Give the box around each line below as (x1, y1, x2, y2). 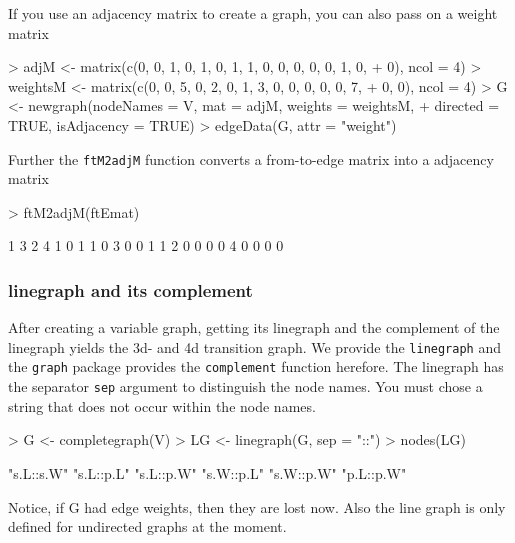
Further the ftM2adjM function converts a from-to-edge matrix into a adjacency (8, 148, 494, 169)
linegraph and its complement (8, 277, 253, 302)
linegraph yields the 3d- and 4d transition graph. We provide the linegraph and (8, 336, 501, 357)
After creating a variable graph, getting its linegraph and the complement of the (8, 317, 500, 338)
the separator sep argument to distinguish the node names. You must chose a (8, 376, 483, 397)
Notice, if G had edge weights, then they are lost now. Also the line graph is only (8, 496, 506, 517)
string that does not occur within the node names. (8, 395, 316, 416)
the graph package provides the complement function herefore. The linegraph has (8, 356, 504, 377)
